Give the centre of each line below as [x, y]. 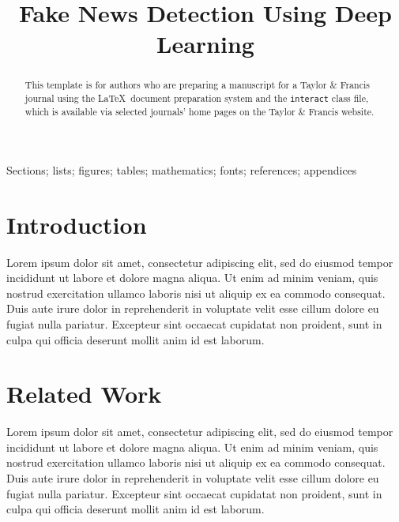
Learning [205, 44]
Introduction [77, 224]
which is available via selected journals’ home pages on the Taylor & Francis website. [199, 112]
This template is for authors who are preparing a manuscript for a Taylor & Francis [197, 85]
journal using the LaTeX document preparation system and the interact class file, [197, 98]
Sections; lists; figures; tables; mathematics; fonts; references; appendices [182, 169]
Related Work [84, 394]
